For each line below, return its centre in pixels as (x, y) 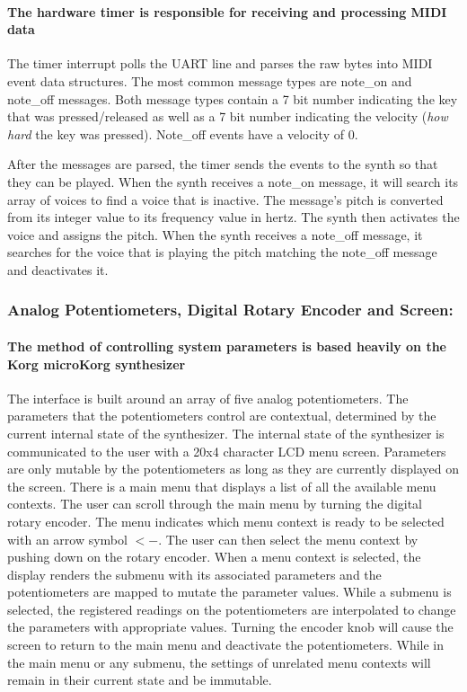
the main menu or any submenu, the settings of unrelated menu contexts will (219, 662)
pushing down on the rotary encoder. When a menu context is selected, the (214, 557)
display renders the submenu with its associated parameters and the (194, 574)
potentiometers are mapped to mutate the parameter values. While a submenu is (229, 592)
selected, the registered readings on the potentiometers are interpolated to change (232, 609)
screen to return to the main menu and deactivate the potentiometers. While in (226, 645)
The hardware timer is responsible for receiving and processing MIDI (227, 11)
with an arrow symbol (67, 539)
